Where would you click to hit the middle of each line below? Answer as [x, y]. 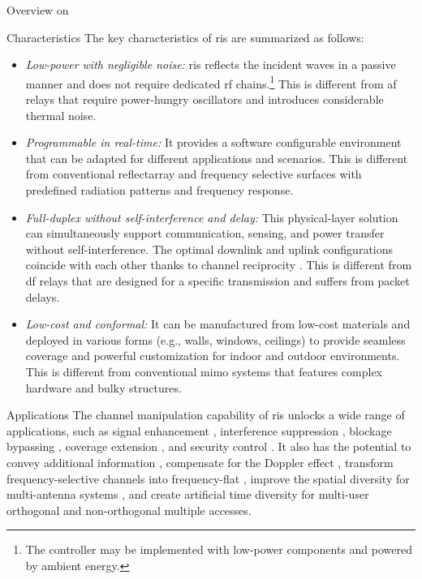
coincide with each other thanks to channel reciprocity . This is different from [219, 265]
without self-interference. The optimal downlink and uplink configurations [209, 249]
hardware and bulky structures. [103, 387]
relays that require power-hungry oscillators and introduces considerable [205, 99]
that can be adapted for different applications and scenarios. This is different [217, 158]
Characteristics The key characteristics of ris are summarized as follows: [185, 37]
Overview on [38, 10]
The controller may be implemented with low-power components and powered [219, 549]
